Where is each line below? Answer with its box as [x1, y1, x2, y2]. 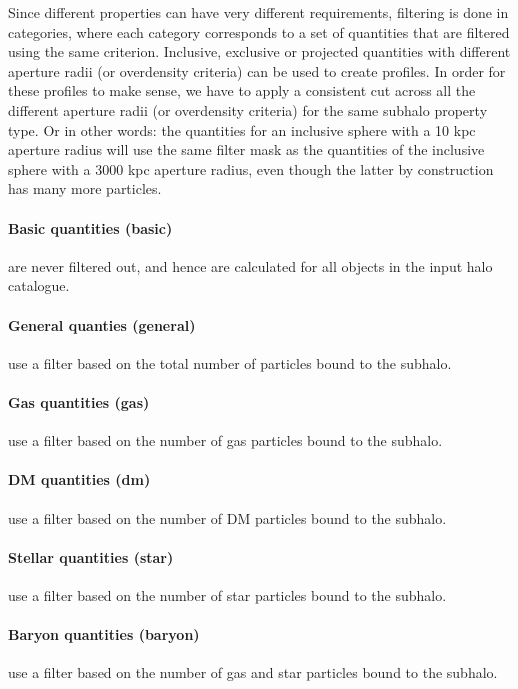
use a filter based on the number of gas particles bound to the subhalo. [8, 430, 443, 451]
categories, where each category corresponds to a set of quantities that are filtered [8, 21, 510, 42]
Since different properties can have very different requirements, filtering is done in [8, 2, 509, 22]
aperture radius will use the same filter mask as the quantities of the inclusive [8, 139, 485, 160]
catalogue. [8, 275, 70, 296]
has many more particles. [8, 178, 162, 199]
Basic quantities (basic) [8, 217, 173, 238]
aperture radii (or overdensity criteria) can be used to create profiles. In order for [8, 60, 506, 81]
